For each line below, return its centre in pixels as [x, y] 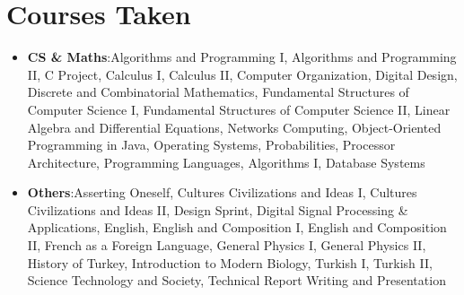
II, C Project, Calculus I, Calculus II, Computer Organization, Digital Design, [242, 74]
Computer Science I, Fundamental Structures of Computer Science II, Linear [239, 109]
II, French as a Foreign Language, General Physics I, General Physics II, [227, 245]
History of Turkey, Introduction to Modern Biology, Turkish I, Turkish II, [230, 262]
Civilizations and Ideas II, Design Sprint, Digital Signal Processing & [218, 209]
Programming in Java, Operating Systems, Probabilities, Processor [211, 145]
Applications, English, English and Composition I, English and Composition [237, 227]
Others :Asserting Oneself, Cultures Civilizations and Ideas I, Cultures [222, 192]
